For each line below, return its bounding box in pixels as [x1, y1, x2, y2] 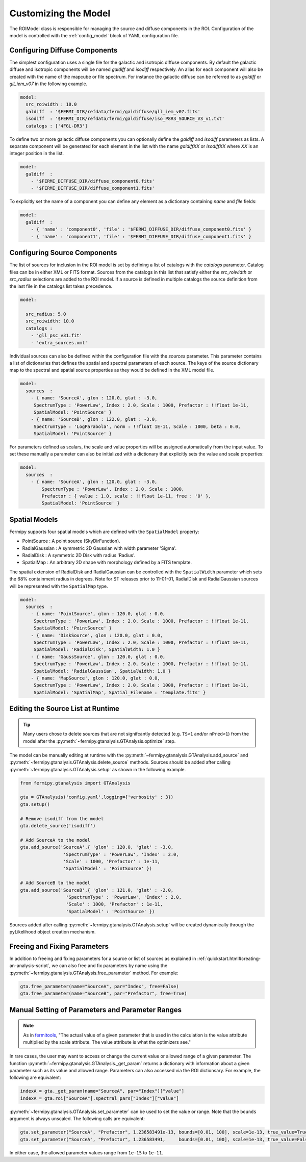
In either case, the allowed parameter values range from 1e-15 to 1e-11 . [9, 1149, 163, 1155]
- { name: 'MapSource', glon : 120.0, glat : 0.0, [31, 675, 160, 681]
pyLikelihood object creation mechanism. [9, 929, 96, 935]
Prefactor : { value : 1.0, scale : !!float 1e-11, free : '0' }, [41, 493, 212, 499]
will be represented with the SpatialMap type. [9, 583, 108, 589]
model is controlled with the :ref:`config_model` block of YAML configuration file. [9, 32, 180, 38]
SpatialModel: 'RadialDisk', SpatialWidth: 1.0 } [33, 647, 160, 652]
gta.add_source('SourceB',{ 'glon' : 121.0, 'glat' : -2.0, [20, 887, 174, 893]
